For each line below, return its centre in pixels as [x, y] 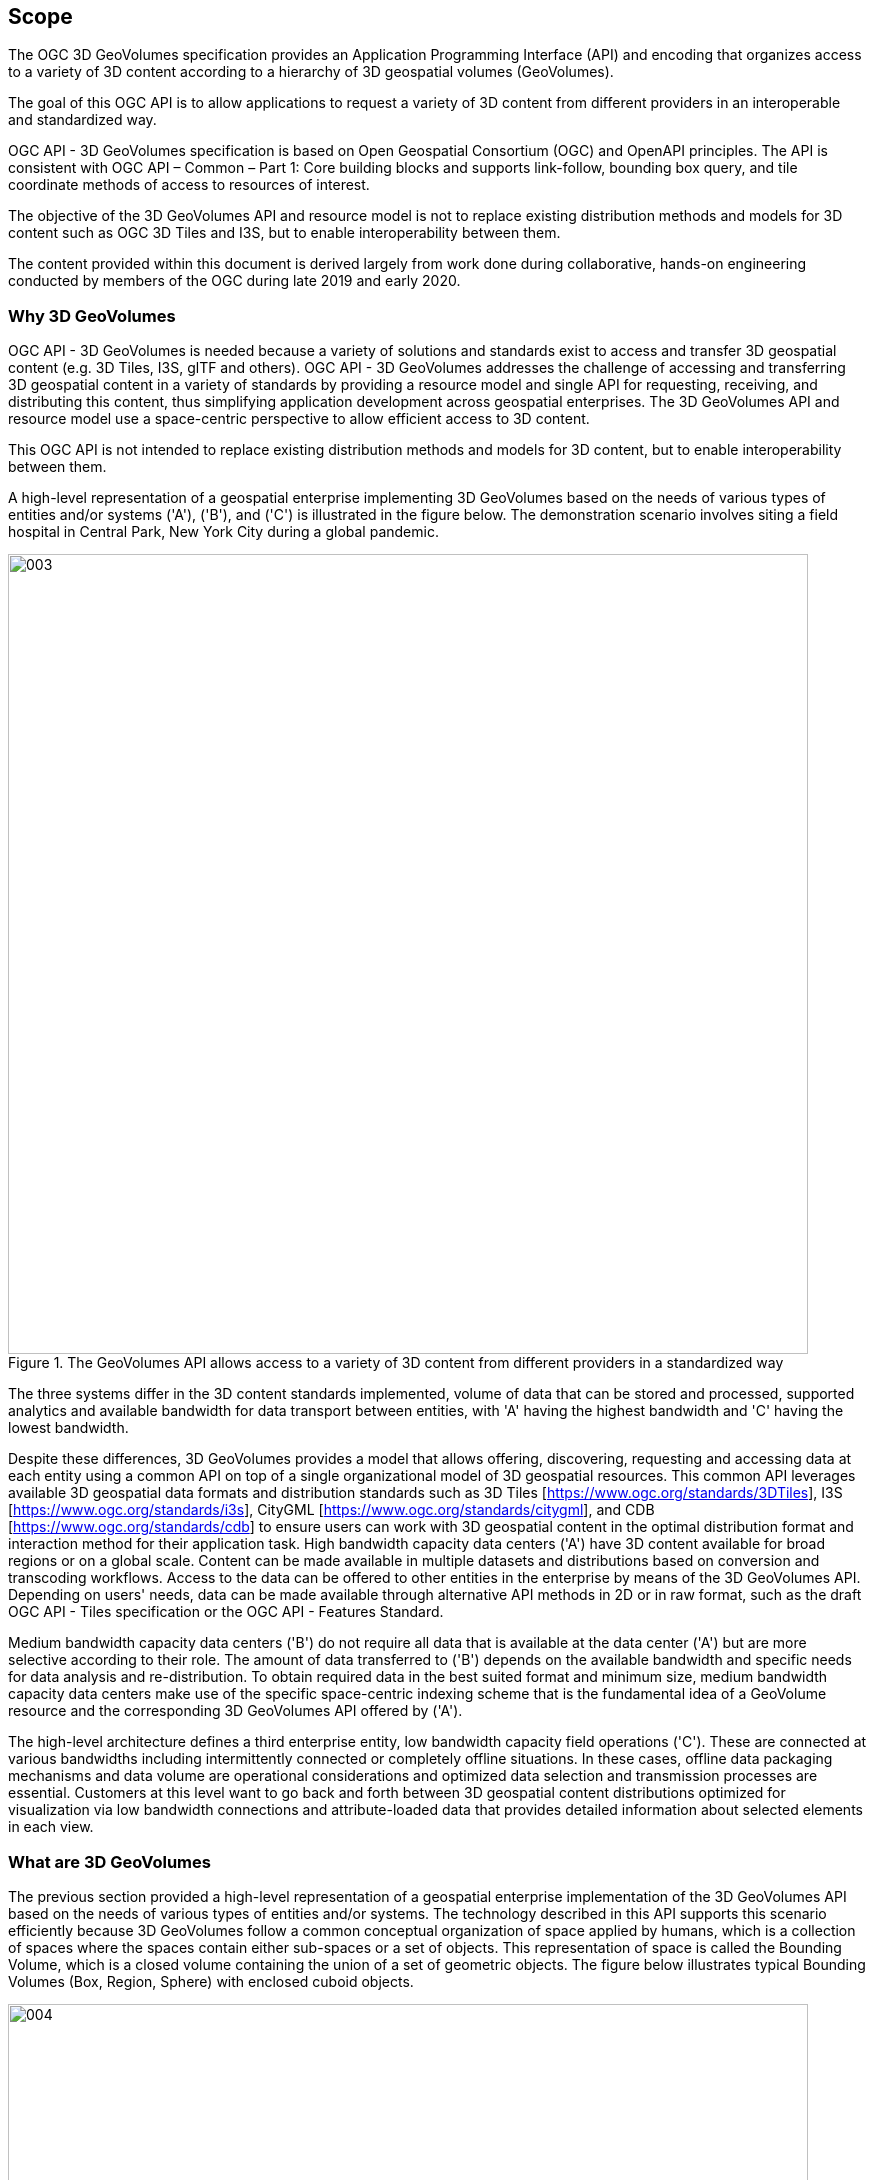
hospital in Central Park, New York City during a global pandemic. [223, 532]
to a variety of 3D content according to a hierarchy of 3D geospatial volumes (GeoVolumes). [311, 72]
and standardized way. [82, 120]
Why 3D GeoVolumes [92, 315]
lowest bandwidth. [68, 1428]
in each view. [51, 1827]
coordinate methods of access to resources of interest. [189, 185]
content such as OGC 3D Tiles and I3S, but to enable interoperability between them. [284, 233]
